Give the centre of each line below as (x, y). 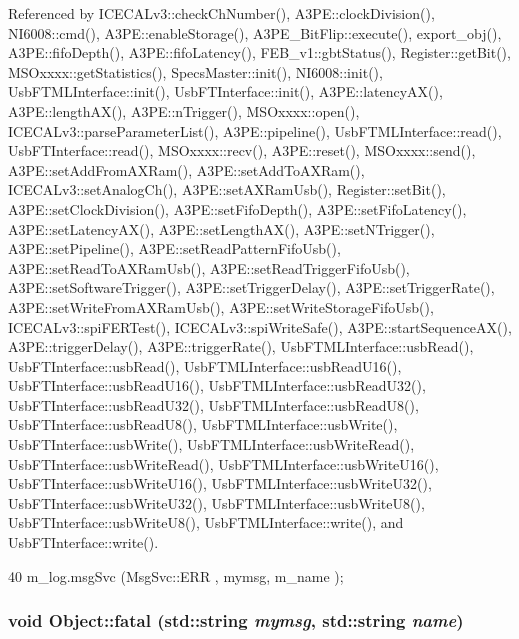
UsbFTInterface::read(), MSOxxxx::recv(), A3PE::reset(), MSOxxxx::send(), (242, 150)
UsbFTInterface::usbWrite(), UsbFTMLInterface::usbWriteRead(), (211, 444)
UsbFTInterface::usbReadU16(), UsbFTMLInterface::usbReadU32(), (217, 385)
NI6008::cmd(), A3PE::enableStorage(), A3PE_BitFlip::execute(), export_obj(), (255, 32)
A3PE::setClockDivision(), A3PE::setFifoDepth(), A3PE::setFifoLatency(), (237, 208)
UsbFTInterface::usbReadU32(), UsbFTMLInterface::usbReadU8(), (213, 404)
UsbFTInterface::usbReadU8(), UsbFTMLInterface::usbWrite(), (203, 424)
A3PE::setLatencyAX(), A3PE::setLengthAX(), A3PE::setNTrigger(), (221, 228)
